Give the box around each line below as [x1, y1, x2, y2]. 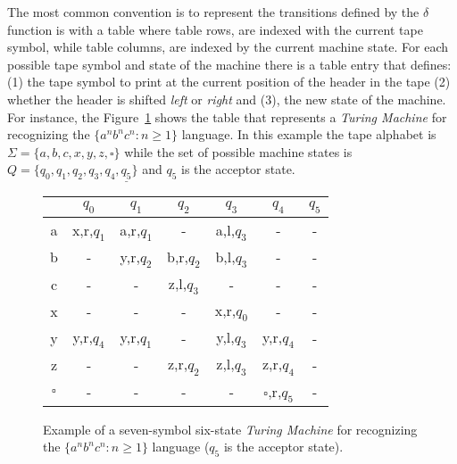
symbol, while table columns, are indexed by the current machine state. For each [7, 37, 449, 56]
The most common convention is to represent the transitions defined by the [7, 3, 420, 21]
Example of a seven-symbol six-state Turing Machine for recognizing [43, 419, 418, 438]
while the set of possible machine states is [124, 142, 353, 161]
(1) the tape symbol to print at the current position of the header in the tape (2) [7, 72, 451, 91]
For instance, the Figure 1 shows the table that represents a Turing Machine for [7, 107, 447, 126]
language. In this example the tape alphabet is [181, 125, 436, 144]
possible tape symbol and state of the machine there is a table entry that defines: [7, 54, 452, 73]
